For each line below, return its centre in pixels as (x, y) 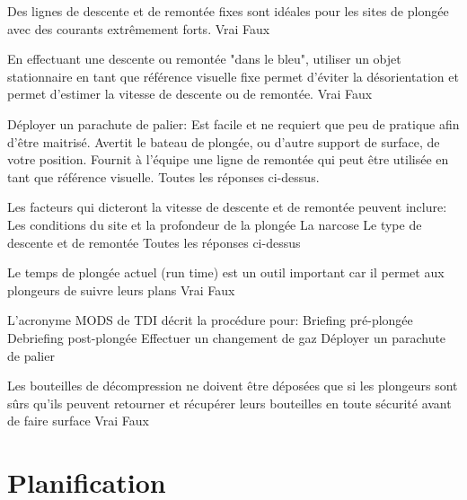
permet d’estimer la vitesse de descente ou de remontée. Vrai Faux (190, 94)
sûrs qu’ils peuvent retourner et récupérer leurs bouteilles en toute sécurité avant (229, 403)
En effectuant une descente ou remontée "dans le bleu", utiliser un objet (204, 59)
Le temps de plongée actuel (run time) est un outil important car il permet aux (226, 272)
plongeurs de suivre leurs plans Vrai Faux (121, 289)
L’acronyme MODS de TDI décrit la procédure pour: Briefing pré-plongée (210, 320)
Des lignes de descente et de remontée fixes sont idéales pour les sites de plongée (228, 11)
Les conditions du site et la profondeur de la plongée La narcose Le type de (215, 224)
